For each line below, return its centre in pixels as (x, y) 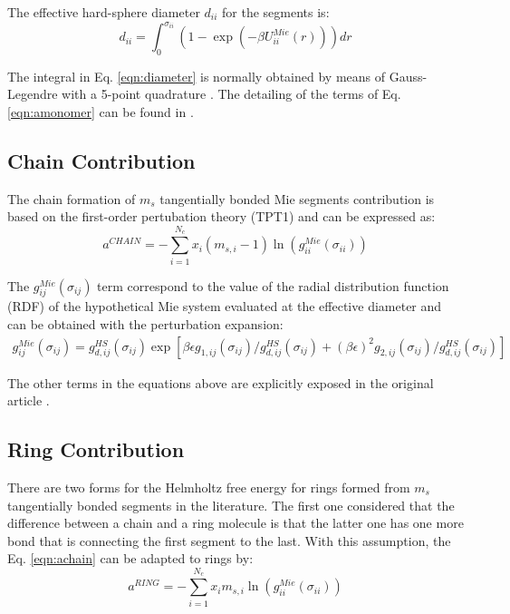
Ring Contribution (96, 449)
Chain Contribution (101, 161)
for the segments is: (276, 12)
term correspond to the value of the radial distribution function (273, 285)
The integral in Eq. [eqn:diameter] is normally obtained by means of (197, 76)
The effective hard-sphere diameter (104, 12)
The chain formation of (72, 198)
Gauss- (408, 76)
